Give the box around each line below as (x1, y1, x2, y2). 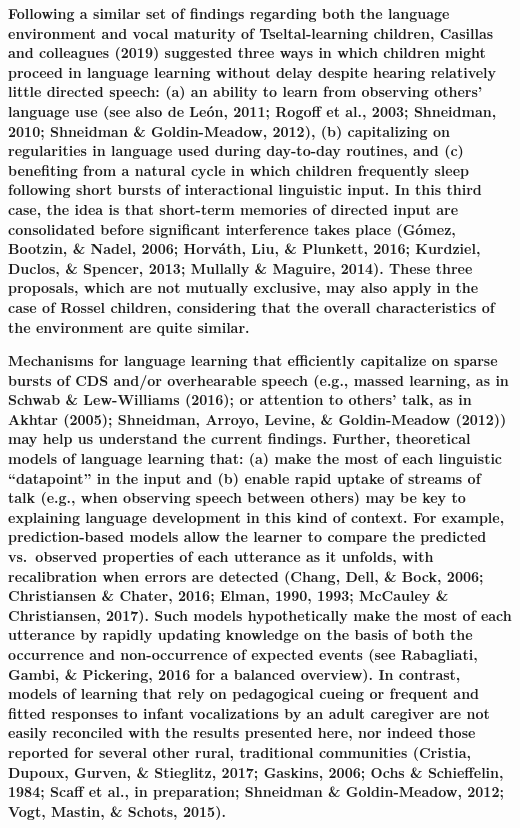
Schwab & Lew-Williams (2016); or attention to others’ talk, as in (8, 389, 472, 410)
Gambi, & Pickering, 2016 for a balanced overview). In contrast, (8, 663, 461, 684)
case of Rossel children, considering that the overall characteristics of (8, 296, 495, 317)
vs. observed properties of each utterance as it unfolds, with (8, 546, 434, 567)
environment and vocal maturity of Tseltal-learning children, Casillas (8, 22, 494, 43)
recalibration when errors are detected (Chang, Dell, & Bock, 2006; (8, 565, 484, 586)
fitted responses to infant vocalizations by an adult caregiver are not (8, 702, 490, 723)
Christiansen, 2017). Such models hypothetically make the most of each (8, 604, 512, 625)
